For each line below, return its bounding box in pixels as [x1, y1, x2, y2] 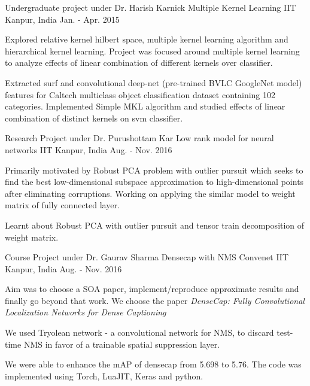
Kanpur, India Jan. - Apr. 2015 [5, 13, 120, 25]
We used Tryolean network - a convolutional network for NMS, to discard [5, 326, 274, 339]
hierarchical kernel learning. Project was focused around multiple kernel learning [5, 44, 300, 57]
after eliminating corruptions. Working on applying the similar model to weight [5, 187, 296, 199]
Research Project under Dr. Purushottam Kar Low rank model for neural [5, 132, 274, 144]
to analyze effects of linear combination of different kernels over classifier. [5, 56, 273, 69]
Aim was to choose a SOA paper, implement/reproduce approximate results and [5, 282, 299, 295]
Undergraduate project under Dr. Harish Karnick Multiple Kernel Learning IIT [5, 1, 296, 13]
